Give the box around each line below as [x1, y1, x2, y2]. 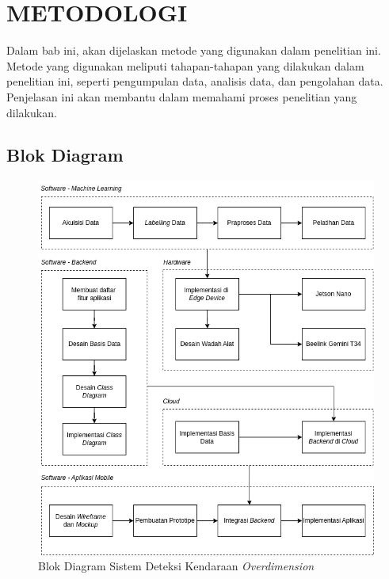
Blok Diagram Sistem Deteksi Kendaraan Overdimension [38, 558, 315, 574]
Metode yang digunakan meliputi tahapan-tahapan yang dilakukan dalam [6, 57, 364, 74]
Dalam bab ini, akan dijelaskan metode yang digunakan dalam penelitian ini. [6, 42, 381, 59]
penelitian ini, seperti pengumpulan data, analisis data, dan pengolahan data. [6, 73, 383, 90]
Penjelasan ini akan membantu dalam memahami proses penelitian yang [6, 88, 357, 105]
